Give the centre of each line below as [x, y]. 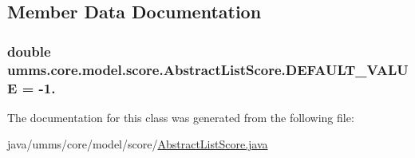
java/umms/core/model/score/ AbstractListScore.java [138, 144]
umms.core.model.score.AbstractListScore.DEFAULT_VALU [208, 69]
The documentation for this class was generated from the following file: [181, 117]
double [29, 51]
